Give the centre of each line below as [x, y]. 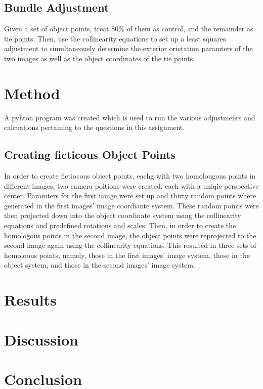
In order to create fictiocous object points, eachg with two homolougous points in [130, 176]
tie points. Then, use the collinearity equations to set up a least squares [115, 38]
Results [30, 300]
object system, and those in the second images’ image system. [100, 265]
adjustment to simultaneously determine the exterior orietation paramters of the [128, 48]
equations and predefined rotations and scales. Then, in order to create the [120, 225]
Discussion [41, 339]
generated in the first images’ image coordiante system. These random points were [131, 205]
